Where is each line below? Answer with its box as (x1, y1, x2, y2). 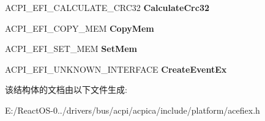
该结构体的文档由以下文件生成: (5, 83, 127, 96)
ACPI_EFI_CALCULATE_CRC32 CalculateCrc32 (5, 1, 210, 13)
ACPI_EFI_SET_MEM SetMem (5, 42, 138, 55)
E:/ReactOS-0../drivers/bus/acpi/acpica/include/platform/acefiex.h (5, 103, 260, 116)
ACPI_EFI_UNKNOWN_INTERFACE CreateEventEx (5, 62, 227, 75)
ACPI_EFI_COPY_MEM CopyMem (5, 21, 154, 34)
